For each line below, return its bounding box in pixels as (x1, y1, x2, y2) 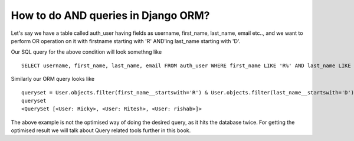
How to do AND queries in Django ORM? (11, 9, 210, 22)
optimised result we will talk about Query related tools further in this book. (11, 127, 191, 134)
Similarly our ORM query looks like (11, 76, 95, 83)
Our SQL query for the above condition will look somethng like (11, 48, 162, 55)
